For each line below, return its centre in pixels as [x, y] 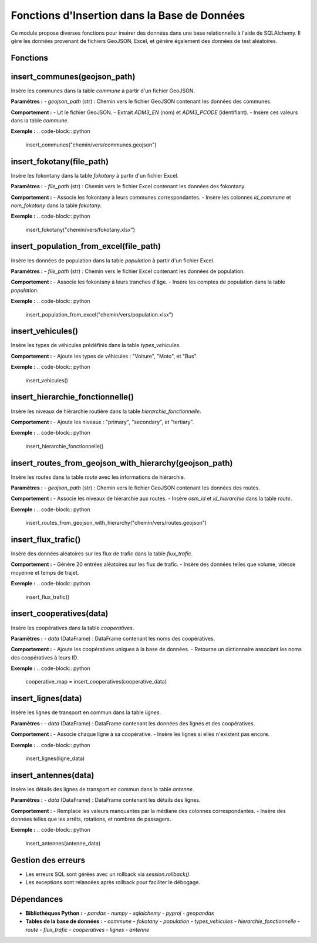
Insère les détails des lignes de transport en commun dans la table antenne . [102, 789]
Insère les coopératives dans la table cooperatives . [72, 628]
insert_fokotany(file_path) [60, 161]
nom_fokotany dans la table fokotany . [56, 205]
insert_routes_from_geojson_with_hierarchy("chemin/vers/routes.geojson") [116, 523]
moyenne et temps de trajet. [45, 572]
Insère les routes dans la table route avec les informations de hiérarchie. [98, 477]
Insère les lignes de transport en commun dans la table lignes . [86, 712]
